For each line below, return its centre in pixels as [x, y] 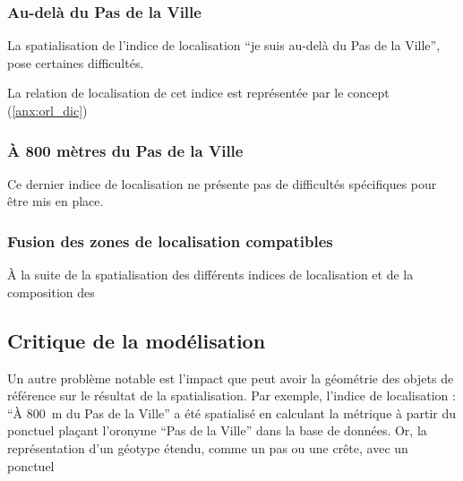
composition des [51, 292]
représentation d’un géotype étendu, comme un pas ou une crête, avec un [208, 447]
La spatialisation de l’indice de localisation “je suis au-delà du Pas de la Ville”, [224, 45]
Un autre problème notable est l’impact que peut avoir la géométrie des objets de [231, 378]
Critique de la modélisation [137, 340]
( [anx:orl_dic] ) [47, 110]
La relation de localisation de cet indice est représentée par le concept [198, 93]
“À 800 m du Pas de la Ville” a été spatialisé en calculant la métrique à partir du [232, 412]
